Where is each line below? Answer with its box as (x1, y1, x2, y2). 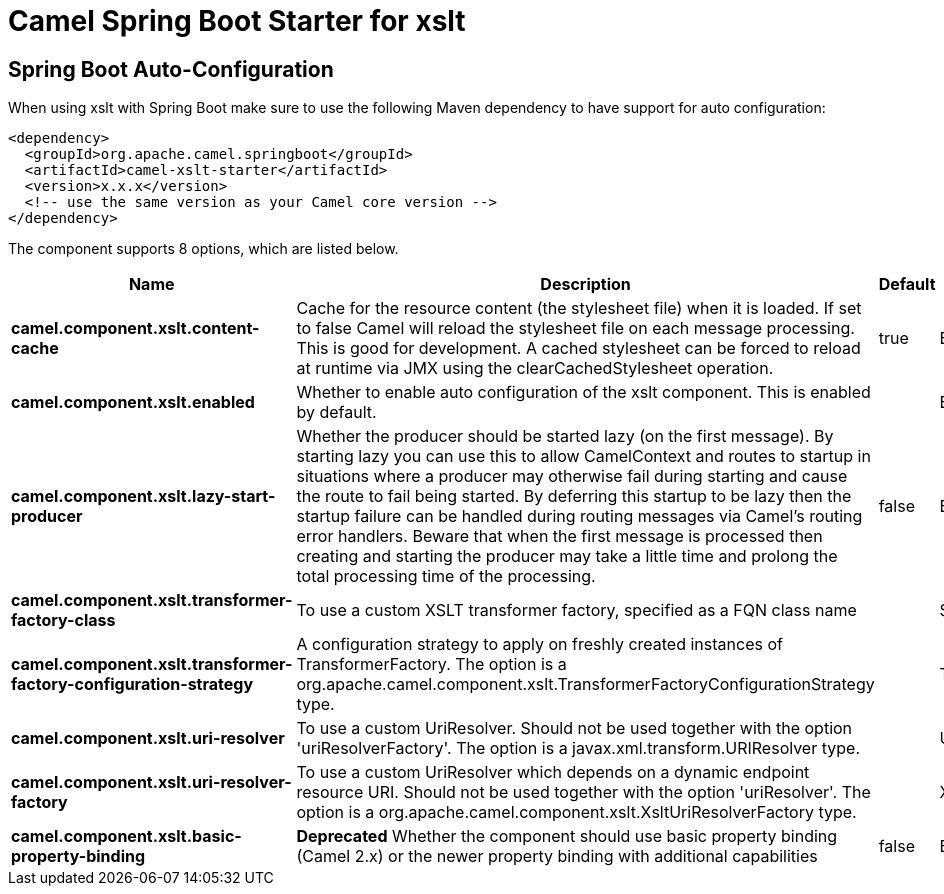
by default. (296, 402, 377, 423)
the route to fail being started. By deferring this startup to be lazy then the (296, 486, 852, 507)
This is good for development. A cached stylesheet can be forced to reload (296, 338, 861, 359)
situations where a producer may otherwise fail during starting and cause (296, 466, 848, 487)
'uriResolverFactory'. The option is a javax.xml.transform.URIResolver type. (296, 738, 860, 759)
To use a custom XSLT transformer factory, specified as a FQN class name (296, 600, 857, 621)
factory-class (11, 610, 116, 631)
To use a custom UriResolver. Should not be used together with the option (296, 718, 853, 739)
